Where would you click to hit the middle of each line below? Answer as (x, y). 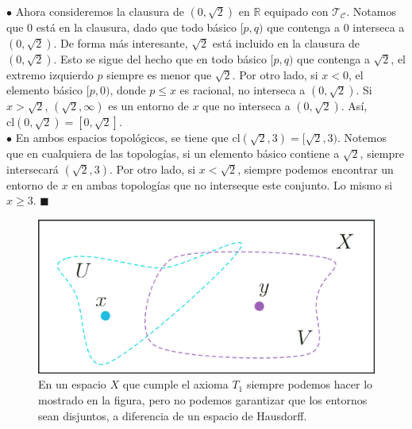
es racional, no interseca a (243, 90)
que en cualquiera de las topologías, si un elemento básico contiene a (173, 153)
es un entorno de (148, 106)
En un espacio (72, 384)
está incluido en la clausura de (286, 42)
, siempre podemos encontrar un (316, 169)
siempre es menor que (159, 74)
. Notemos (362, 138)
